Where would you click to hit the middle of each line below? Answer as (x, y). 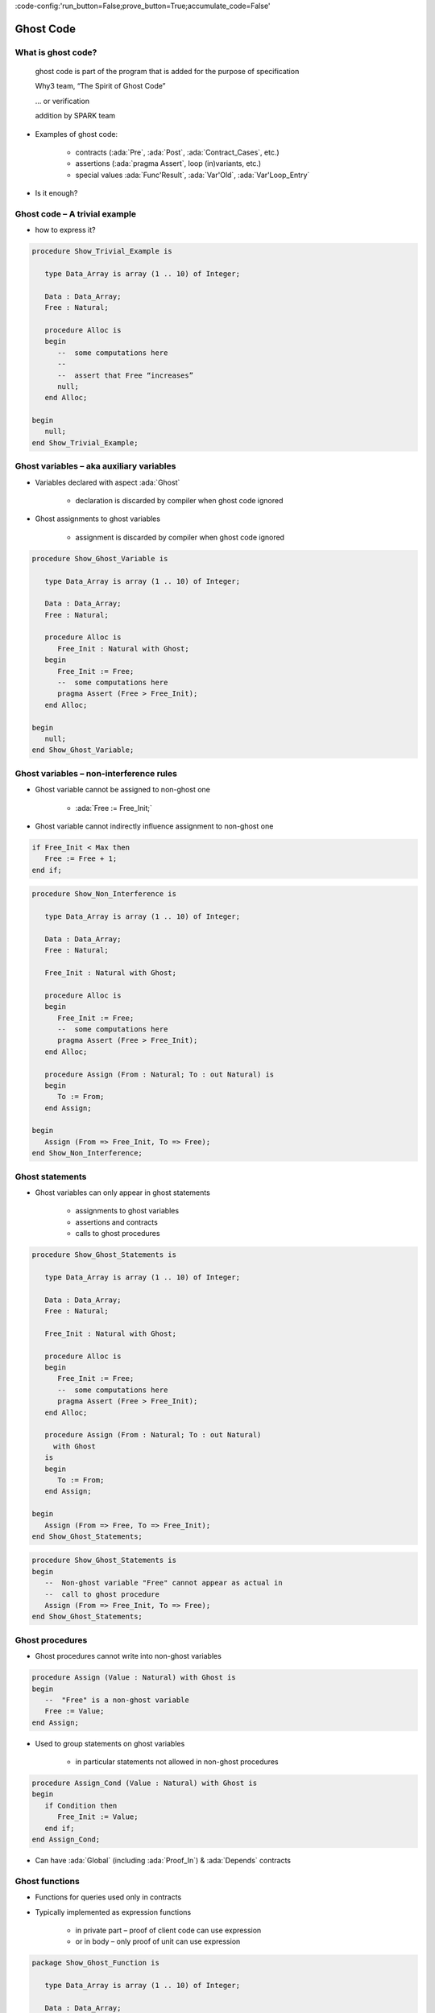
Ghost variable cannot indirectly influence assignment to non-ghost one (154, 826)
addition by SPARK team (75, 116)
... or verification (62, 101)
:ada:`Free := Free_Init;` (114, 808)
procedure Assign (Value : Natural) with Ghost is (134, 1678)
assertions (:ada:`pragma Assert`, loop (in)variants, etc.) (168, 163)
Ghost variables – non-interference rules (96, 773)
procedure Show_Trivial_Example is (102, 251)
